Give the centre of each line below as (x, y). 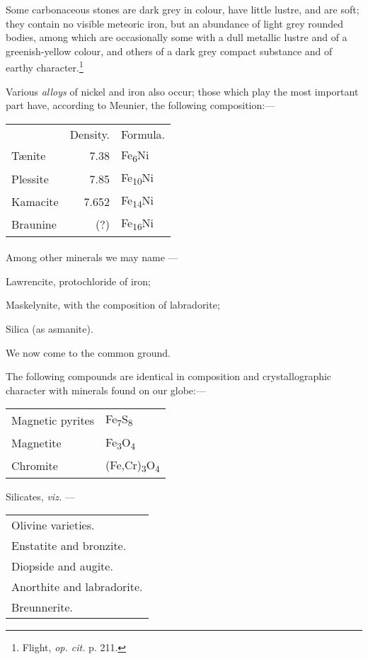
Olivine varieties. (53, 525)
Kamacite (35, 201)
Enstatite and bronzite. (69, 546)
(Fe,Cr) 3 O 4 (133, 465)
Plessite (30, 178)
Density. (90, 134)
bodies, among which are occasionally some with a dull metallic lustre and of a (177, 37)
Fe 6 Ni (135, 155)
